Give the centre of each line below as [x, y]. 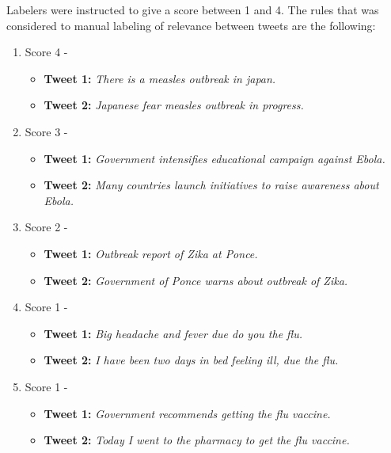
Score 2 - [46, 227]
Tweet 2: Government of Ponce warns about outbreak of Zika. [196, 280]
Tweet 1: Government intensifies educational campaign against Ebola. [214, 158]
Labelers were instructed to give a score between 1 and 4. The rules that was [193, 10]
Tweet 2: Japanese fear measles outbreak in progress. [174, 105]
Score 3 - [46, 131]
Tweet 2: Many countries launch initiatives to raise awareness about [211, 185]
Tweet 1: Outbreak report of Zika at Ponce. [151, 253]
